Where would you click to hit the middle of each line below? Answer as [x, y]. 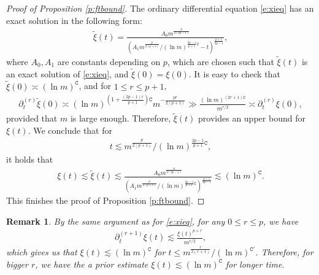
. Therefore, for [284, 252]
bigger [17, 264]
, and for [95, 86]
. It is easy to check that [234, 73]
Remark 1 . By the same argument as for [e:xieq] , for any [116, 221]
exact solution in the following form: [74, 20]
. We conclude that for [70, 130]
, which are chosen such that [221, 61]
